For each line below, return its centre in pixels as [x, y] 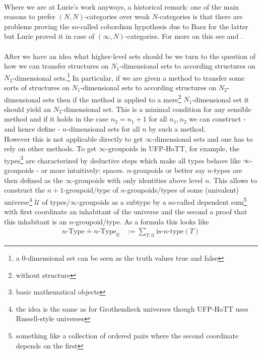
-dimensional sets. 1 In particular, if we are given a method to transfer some [128, 77]
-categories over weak [117, 16]
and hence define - [32, 129]
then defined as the [34, 180]
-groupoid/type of [91, 190]
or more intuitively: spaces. [83, 170]
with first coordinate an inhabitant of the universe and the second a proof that [126, 212]
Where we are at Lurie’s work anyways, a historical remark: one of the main [122, 6]
